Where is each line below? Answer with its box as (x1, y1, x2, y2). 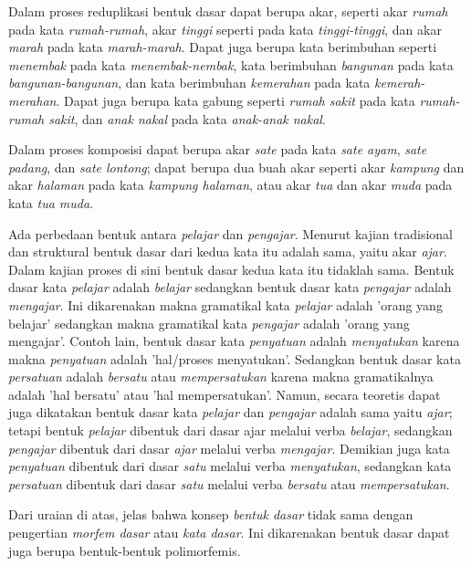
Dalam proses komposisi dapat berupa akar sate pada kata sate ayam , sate (8, 140, 427, 159)
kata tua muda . (8, 193, 94, 212)
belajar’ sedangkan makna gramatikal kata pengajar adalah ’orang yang (8, 313, 410, 332)
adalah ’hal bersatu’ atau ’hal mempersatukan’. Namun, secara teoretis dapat (8, 384, 441, 404)
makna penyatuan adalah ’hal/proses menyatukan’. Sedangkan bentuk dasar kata (8, 349, 461, 368)
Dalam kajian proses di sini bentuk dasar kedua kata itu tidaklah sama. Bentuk (8, 259, 455, 278)
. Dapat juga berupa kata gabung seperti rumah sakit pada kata (56, 90, 415, 110)
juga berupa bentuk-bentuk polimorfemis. (8, 540, 241, 560)
